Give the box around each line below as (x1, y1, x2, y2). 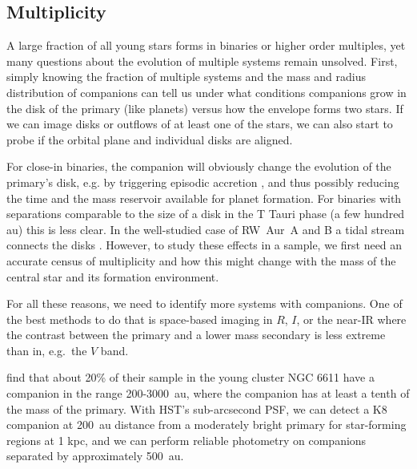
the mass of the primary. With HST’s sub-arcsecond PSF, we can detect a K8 (6, 400, 387, 417)
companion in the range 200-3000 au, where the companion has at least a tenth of (6, 385, 410, 402)
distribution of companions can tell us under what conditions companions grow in (6, 83, 407, 100)
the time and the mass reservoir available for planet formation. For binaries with (6, 189, 402, 206)
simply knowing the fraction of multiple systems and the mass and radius (6, 68, 367, 85)
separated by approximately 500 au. (6, 447, 184, 464)
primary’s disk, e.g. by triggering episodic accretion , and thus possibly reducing (6, 173, 399, 190)
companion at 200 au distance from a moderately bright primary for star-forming (6, 416, 407, 433)
